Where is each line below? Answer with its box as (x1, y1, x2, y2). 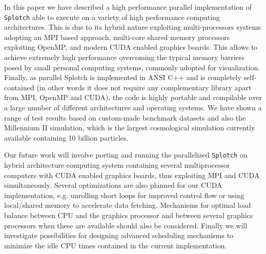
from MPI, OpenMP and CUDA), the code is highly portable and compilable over (4, 92, 262, 103)
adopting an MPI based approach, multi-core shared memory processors (4, 31, 230, 42)
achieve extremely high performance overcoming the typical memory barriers (4, 52, 244, 63)
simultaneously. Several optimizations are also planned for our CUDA (4, 180, 222, 190)
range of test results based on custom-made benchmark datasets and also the (4, 112, 246, 123)
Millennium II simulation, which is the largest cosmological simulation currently (4, 122, 255, 133)
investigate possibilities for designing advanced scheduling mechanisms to (4, 230, 234, 241)
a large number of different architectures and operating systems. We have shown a (4, 102, 262, 112)
